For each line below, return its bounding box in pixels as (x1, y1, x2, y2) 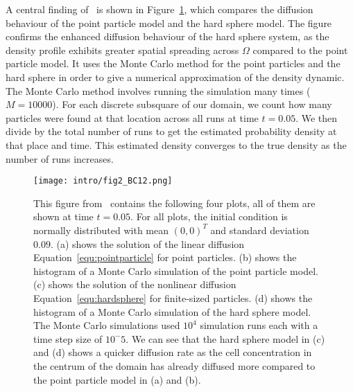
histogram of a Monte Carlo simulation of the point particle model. (33, 263, 318, 278)
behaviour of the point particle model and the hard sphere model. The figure (6, 15, 332, 30)
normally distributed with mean (33, 222, 169, 237)
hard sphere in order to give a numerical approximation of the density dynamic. (6, 69, 345, 84)
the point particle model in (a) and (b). (33, 372, 201, 386)
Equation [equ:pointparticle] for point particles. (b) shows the (33, 250, 297, 265)
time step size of (33, 331, 103, 346)
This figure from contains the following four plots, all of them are (33, 195, 316, 210)
